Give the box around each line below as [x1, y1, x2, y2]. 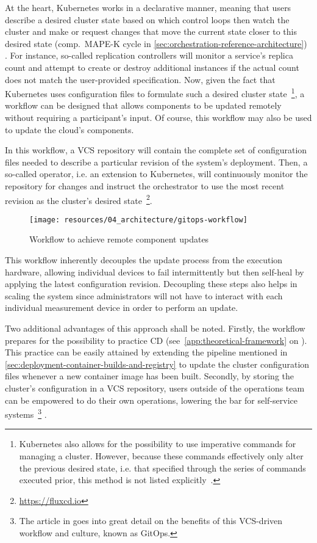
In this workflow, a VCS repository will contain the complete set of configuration [5, 144, 307, 156]
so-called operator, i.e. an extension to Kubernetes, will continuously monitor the [5, 167, 308, 180]
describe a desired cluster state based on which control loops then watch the [5, 13, 290, 26]
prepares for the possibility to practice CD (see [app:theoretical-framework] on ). [5, 333, 307, 346]
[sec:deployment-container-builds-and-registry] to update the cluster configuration [5, 357, 310, 370]
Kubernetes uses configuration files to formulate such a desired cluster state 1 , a [5, 86, 305, 100]
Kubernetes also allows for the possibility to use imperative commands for [19, 437, 296, 450]
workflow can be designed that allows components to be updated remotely [5, 99, 282, 112]
